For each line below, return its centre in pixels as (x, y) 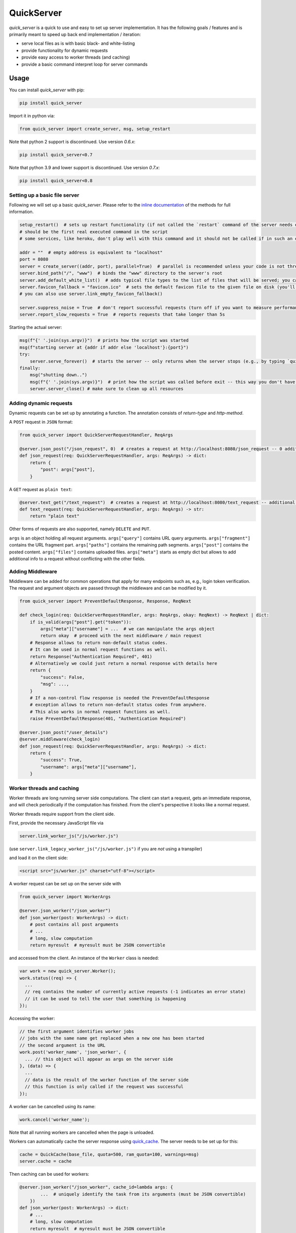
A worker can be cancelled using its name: (52, 1106)
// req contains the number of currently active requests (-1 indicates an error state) (135, 992)
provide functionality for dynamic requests (65, 50)
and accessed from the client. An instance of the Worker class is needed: (84, 958)
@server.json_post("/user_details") (64, 732)
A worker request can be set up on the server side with (65, 884)
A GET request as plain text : (41, 489)
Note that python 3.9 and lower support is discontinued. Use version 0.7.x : (84, 168)
